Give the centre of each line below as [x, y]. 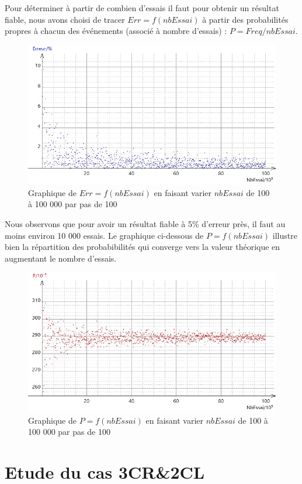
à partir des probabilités [245, 19]
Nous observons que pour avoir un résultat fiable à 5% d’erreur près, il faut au [145, 224]
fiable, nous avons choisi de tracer [65, 19]
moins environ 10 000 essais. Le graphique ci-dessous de [104, 235]
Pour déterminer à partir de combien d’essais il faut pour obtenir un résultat [142, 8]
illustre [285, 235]
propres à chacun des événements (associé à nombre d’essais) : [116, 31]
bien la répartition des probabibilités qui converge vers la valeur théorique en [143, 247]
